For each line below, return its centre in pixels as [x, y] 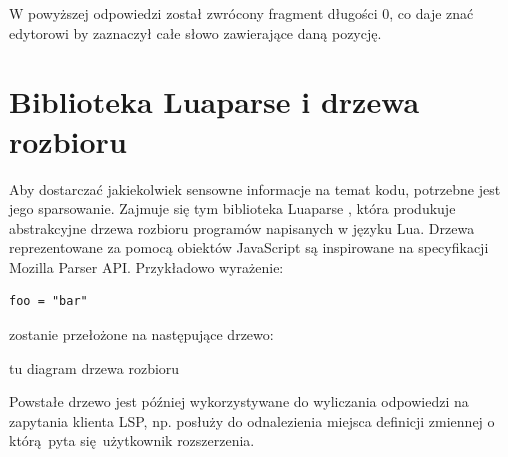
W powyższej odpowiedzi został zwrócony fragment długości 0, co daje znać [241, 13]
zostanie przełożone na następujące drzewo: [141, 334]
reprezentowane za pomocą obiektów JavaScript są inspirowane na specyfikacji [249, 247]
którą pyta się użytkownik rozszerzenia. [132, 440]
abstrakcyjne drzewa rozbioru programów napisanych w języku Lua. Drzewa [242, 227]
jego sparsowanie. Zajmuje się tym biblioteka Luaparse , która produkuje [232, 208]
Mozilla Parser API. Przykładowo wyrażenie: [146, 266]
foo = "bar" [48, 301]
